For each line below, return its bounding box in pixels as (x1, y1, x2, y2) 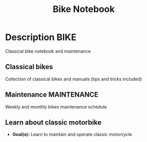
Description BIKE (5, 31, 77, 43)
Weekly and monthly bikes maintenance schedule (5, 103, 107, 109)
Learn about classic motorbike (5, 118, 102, 126)
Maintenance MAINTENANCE (5, 90, 99, 99)
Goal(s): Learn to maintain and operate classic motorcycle (12, 131, 132, 137)
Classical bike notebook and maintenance (5, 48, 91, 54)
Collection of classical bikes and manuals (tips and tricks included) (5, 76, 142, 82)
